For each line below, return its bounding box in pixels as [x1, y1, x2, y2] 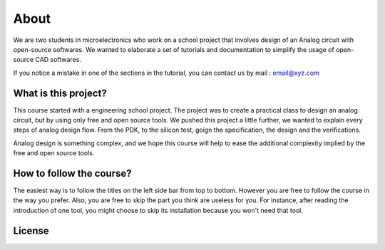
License [13, 224, 49, 236]
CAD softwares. [35, 56, 82, 64]
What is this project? [13, 87, 107, 99]
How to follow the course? [13, 167, 132, 179]
